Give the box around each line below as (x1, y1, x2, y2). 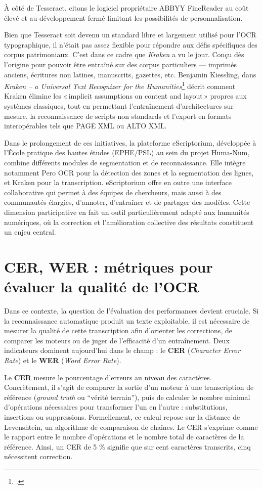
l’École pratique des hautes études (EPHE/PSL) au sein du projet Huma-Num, (4, 147, 250, 158)
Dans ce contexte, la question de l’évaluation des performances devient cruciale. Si (4, 305, 259, 316)
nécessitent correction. (4, 451, 73, 462)
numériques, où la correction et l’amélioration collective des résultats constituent (4, 216, 254, 227)
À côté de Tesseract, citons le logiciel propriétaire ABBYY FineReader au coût (4, 3, 249, 13)
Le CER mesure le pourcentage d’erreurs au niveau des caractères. (4, 372, 212, 382)
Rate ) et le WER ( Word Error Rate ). (4, 355, 121, 365)
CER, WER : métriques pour (4, 256, 213, 277)
